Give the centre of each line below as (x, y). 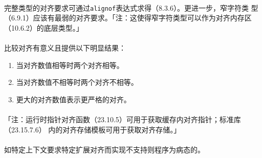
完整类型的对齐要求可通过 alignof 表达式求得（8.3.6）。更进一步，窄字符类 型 (131, 7)
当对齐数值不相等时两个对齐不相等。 (77, 82)
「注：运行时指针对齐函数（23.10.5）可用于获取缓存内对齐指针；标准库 (123, 119)
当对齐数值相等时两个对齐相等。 (70, 65)
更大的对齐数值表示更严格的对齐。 (73, 99)
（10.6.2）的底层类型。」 (44, 27)
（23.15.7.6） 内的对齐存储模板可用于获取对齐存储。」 (93, 129)
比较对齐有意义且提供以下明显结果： (65, 48)
